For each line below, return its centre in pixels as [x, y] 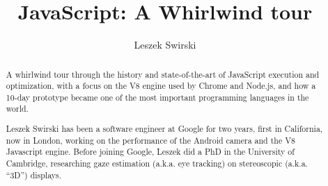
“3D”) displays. [34, 175]
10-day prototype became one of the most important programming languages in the [157, 97]
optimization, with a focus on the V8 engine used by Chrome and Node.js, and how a [161, 86]
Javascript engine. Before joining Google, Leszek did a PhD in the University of [150, 152]
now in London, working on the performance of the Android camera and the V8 [151, 140]
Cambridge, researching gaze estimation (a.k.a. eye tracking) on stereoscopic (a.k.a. [157, 163]
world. [17, 109]
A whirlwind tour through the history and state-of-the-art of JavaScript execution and [163, 74]
